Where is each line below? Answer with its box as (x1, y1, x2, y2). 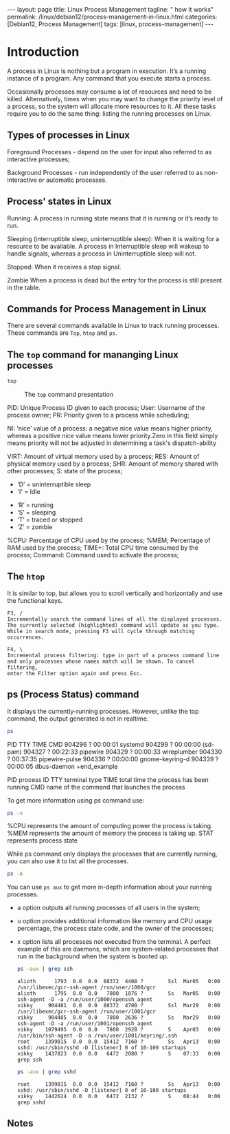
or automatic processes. (38, 176, 108, 184)
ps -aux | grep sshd (16, 1069, 76, 1075)
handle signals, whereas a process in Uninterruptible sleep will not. (7, 249, 197, 258)
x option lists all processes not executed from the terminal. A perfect (16, 938, 211, 946)
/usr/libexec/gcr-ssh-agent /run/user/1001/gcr (16, 1008, 156, 1016)
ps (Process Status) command (7, 689, 139, 701)
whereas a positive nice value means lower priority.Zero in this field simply (7, 432, 218, 440)
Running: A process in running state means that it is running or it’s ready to (7, 214, 218, 222)
